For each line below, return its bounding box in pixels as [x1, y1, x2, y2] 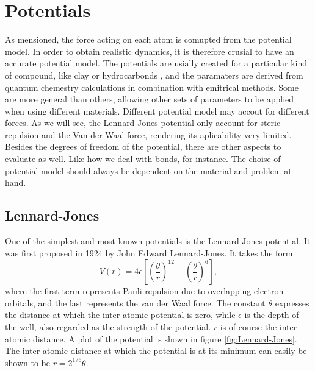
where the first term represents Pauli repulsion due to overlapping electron [5, 284, 284, 297]
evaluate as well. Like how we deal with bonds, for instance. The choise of [5, 152, 281, 165]
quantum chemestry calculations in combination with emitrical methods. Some [5, 80, 299, 93]
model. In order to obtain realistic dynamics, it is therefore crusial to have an [5, 44, 294, 57]
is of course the [220, 320, 277, 333]
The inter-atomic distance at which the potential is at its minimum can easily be [5, 344, 307, 357]
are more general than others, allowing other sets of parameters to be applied [5, 93, 294, 105]
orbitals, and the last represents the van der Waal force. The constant [5, 296, 266, 309]
